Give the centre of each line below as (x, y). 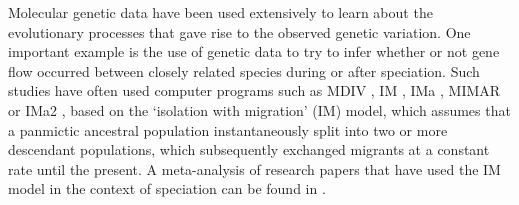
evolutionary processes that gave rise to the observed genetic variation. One (239, 31)
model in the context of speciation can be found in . (167, 188)
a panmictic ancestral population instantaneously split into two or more (228, 129)
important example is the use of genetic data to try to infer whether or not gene (254, 51)
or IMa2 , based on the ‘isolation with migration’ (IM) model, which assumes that (259, 109)
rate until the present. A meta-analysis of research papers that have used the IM (254, 168)
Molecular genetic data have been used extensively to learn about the (220, 12)
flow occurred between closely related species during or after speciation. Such (244, 70)
